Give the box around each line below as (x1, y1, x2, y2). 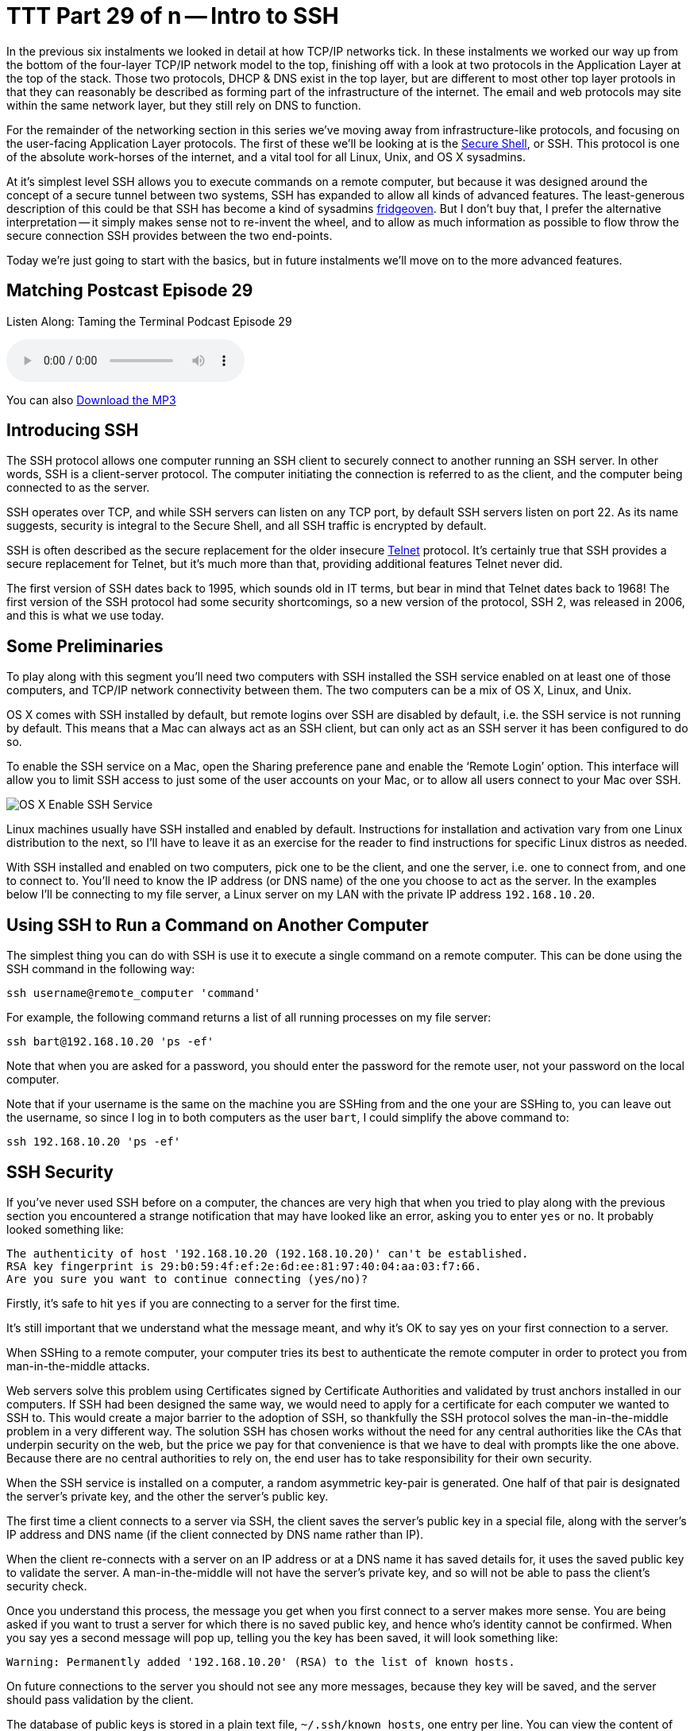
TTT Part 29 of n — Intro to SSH (6, 2, 339, 29)
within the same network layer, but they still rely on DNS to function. (6, 98, 361, 112)
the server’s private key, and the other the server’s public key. (6, 1489, 329, 1503)
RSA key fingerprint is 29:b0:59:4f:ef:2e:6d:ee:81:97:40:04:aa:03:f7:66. (6, 1259, 482, 1273)
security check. (6, 1578, 87, 1593)
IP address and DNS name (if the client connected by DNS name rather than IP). (6, 1527, 424, 1541)
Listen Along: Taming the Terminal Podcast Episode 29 (6, 314, 292, 328)
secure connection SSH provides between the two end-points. (6, 228, 333, 242)
